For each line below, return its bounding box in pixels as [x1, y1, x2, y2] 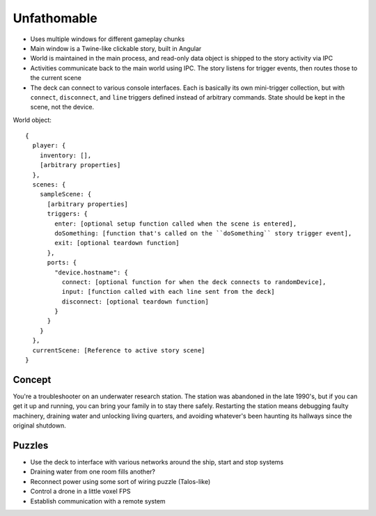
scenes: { [32, 181, 66, 189]
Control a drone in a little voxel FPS [30, 487, 131, 496]
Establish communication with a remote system [30, 497, 166, 505]
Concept [13, 373, 52, 386]
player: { [32, 141, 66, 150]
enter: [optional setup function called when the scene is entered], [54, 219, 297, 228]
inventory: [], [39, 151, 92, 159]
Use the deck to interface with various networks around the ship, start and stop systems [30, 458, 284, 467]
